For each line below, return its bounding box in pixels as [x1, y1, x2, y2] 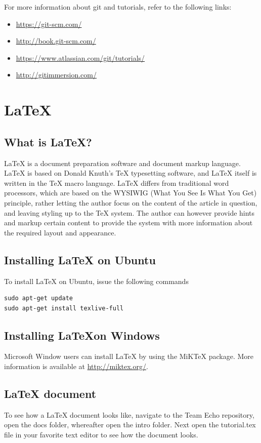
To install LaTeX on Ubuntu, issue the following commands [4, 275, 189, 286]
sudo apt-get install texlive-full [4, 304, 124, 312]
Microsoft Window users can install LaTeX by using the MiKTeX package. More [4, 351, 254, 361]
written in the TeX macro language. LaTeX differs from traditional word [4, 177, 229, 188]
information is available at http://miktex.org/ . [4, 361, 148, 372]
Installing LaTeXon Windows [4, 327, 160, 343]
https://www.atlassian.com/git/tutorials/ [16, 52, 145, 63]
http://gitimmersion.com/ [16, 69, 97, 80]
